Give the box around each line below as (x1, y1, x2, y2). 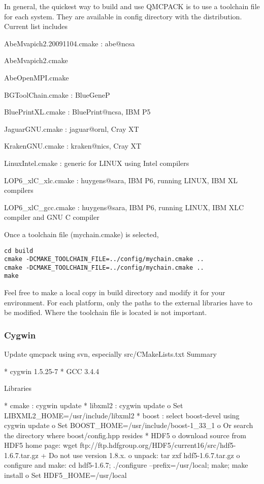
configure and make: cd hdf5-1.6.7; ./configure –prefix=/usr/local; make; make (4, 460, 248, 470)
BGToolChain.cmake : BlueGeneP (4, 89, 110, 100)
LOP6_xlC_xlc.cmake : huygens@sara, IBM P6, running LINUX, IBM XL (4, 175, 238, 185)
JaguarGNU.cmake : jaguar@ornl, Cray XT (4, 123, 139, 134)
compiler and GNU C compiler (4, 212, 100, 222)
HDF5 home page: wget (4, 440, 78, 450)
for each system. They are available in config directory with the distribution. (4, 11, 242, 21)
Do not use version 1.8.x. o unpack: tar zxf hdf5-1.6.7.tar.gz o (48, 449, 240, 460)
